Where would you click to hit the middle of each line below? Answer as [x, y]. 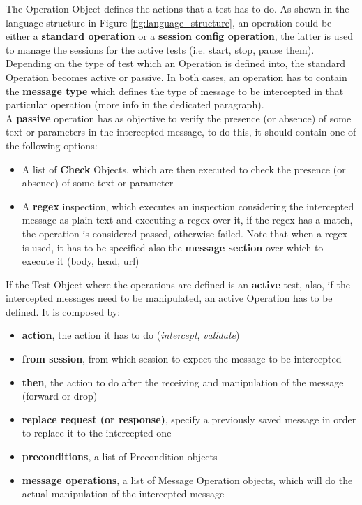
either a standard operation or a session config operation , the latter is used [179, 36]
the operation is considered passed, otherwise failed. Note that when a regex [185, 233]
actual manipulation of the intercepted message [123, 493]
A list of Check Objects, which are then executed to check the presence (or [184, 169]
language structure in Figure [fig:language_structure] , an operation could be [169, 22]
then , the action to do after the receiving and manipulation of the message [183, 382]
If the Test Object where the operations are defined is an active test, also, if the [178, 284]
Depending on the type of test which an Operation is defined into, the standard [176, 63]
